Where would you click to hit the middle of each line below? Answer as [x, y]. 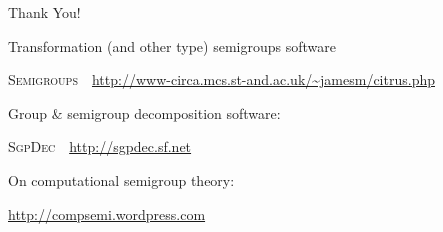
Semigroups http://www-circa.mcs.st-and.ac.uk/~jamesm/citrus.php [221, 79]
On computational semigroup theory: [121, 179]
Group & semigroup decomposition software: [144, 112]
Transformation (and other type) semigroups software [172, 45]
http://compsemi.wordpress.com [107, 213]
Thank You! [44, 12]
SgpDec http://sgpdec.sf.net [100, 146]
